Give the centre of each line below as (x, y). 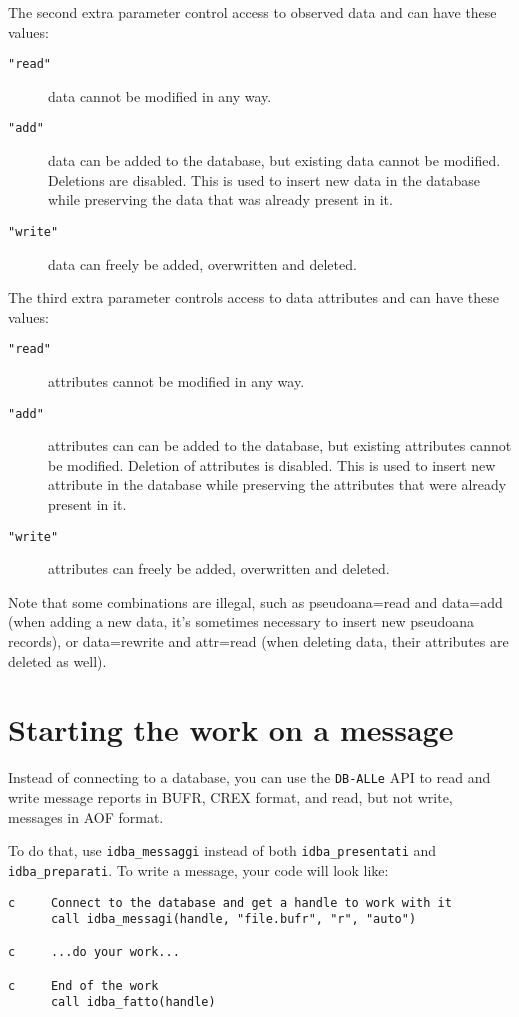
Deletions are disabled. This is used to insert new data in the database (264, 179)
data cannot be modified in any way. (160, 95)
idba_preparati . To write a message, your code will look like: (198, 869)
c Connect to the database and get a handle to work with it (230, 902)
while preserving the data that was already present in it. (220, 199)
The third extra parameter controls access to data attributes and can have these (253, 297)
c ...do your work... (94, 952)
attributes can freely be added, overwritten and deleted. (219, 568)
